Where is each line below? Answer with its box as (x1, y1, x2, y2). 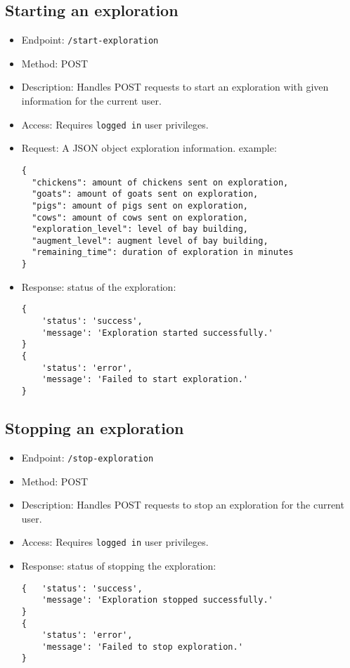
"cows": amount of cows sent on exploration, (32, 212, 248, 223)
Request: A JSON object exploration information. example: (21, 140, 277, 155)
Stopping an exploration (5, 417, 184, 439)
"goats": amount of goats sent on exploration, (32, 189, 259, 199)
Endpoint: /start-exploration (21, 32, 159, 47)
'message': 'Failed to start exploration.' (41, 374, 248, 385)
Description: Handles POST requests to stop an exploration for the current (21, 497, 344, 512)
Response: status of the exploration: (21, 279, 176, 294)
